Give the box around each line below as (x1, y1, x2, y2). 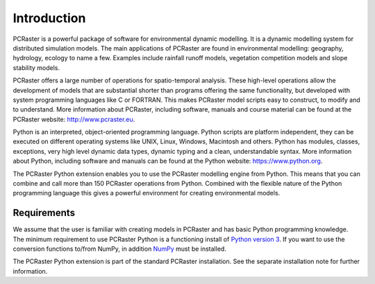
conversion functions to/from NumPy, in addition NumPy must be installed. (12, 245, 227, 253)
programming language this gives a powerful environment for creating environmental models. (12, 189, 281, 197)
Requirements (12, 207, 76, 219)
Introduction (12, 10, 86, 26)
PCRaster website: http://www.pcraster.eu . (12, 115, 135, 123)
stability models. (12, 63, 60, 72)
